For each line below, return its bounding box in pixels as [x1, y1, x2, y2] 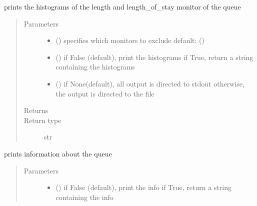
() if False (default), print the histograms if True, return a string [55, 51, 253, 62]
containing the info [55, 191, 113, 202]
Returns [23, 105, 48, 115]
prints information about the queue [4, 148, 112, 158]
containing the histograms [55, 61, 135, 72]
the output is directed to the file [55, 88, 154, 98]
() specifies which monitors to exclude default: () [55, 35, 204, 45]
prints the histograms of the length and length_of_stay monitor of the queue [4, 1, 241, 11]
